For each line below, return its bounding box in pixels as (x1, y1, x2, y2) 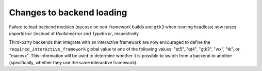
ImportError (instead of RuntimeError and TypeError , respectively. (9, 30, 140, 36)
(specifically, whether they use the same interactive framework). (9, 59, 138, 65)
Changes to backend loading (9, 7, 127, 18)
